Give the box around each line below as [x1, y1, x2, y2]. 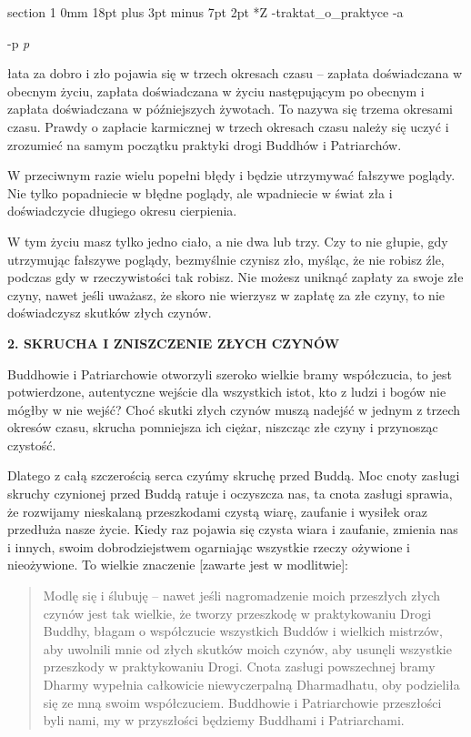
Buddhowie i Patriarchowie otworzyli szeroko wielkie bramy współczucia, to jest [7, 364, 452, 383]
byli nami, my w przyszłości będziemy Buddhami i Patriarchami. [43, 711, 405, 730]
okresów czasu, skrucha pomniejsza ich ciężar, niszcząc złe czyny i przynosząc [7, 418, 438, 437]
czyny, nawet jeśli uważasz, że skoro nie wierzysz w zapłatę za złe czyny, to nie [7, 285, 445, 304]
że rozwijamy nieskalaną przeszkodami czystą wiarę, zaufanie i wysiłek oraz [7, 501, 428, 520]
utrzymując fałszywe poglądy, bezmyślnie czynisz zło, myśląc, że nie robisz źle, [7, 249, 445, 268]
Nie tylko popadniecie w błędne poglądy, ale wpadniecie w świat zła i [7, 183, 393, 202]
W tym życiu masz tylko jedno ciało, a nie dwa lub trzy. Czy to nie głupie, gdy [7, 231, 448, 250]
